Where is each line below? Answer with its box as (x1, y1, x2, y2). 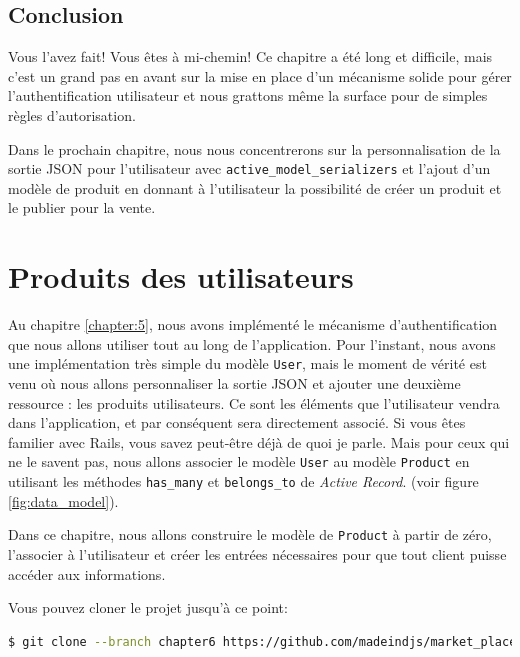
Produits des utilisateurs (8, 256, 354, 297)
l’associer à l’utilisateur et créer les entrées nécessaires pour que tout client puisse (8, 543, 507, 564)
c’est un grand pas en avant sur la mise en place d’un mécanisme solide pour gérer (8, 65, 512, 86)
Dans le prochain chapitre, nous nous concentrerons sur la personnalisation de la (8, 138, 501, 159)
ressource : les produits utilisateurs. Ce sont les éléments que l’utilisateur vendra (8, 392, 500, 413)
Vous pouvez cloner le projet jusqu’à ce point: (8, 597, 288, 618)
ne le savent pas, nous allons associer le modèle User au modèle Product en (8, 451, 470, 472)
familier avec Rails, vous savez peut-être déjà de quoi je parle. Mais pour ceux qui (8, 431, 510, 452)
